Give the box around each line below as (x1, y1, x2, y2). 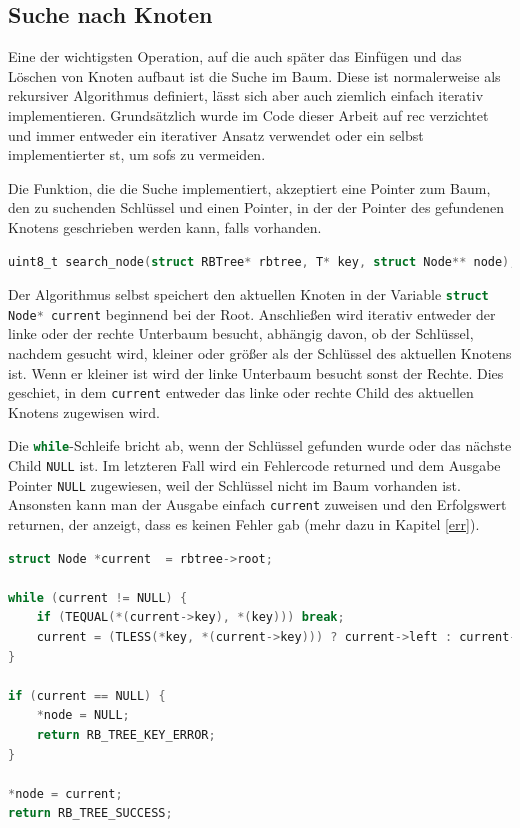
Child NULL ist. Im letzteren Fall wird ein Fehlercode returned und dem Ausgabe (8, 455, 501, 476)
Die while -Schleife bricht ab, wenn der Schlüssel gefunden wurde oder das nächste (8, 435, 512, 456)
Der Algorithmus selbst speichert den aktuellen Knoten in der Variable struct (8, 284, 489, 305)
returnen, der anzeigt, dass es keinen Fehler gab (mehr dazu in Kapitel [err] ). (8, 514, 480, 535)
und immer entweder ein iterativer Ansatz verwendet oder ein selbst (8, 124, 424, 145)
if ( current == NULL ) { (8, 688, 166, 703)
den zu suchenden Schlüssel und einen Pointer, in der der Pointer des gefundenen (8, 197, 504, 218)
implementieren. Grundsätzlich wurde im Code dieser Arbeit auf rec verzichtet (8, 104, 489, 125)
